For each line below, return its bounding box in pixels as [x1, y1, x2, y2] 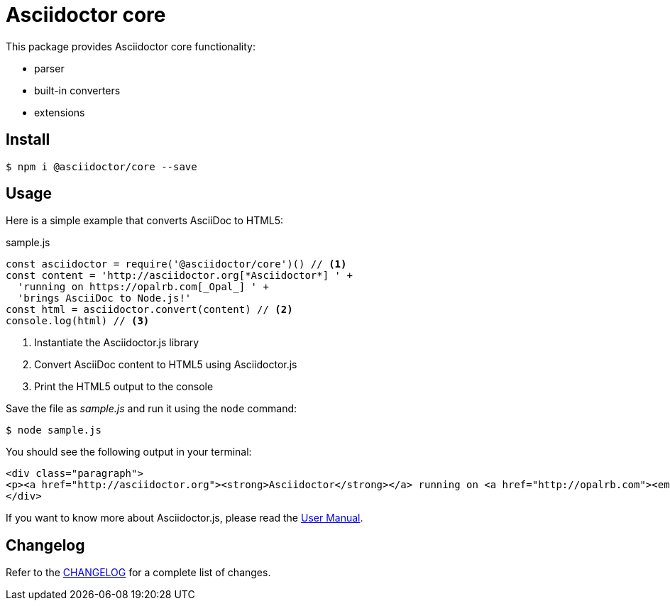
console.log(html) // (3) [6, 315, 150, 327]
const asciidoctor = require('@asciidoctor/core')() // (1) [6, 258, 347, 270]
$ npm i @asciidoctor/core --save [6, 160, 197, 172]
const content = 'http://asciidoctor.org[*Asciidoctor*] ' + [6, 270, 353, 282]
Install [6, 131, 50, 149]
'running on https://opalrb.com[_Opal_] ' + [17, 281, 269, 293]
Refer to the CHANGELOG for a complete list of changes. [6, 566, 271, 579]
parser [34, 62, 65, 75]
